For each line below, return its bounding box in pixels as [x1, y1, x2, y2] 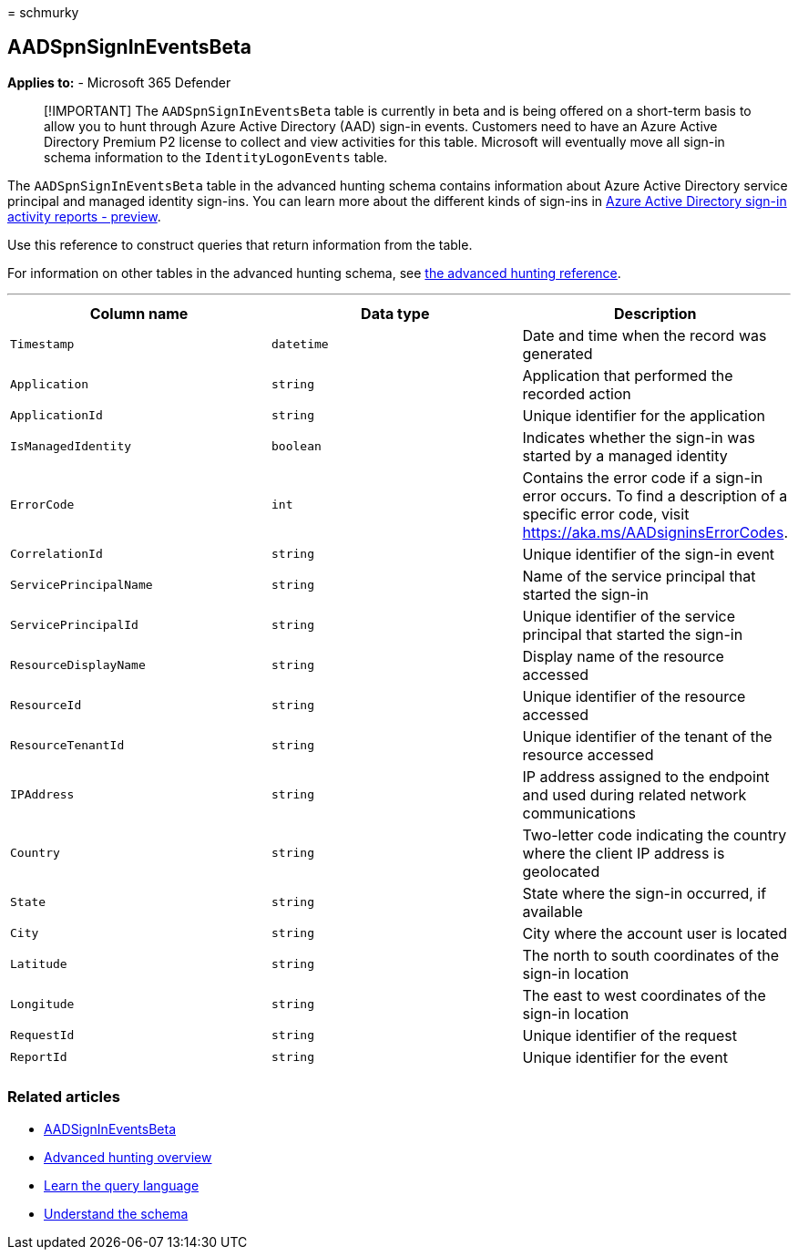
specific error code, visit [522, 504, 690, 523]
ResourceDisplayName [10, 658, 146, 673]
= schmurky [7, 5, 79, 20]
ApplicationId [10, 408, 103, 423]
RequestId [10, 1028, 75, 1043]
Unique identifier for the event [522, 1047, 728, 1066]
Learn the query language [44, 1177, 199, 1193]
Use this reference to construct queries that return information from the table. [7, 236, 473, 252]
